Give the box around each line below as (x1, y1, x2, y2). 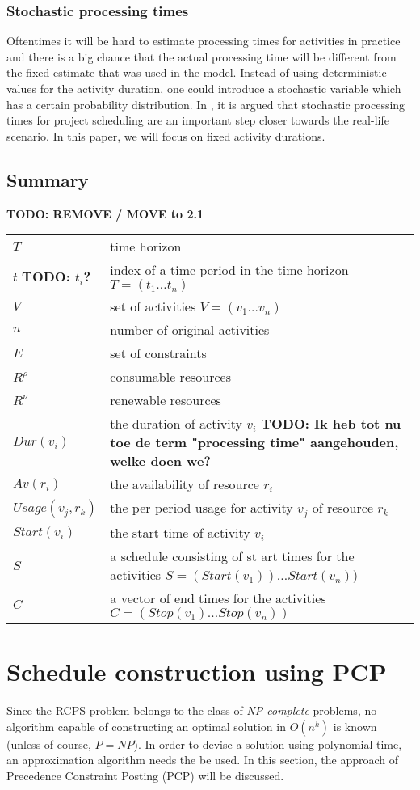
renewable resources (110, 391, 221, 410)
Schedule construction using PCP (6, 655, 387, 688)
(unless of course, (6, 735, 91, 752)
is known (333, 717, 377, 734)
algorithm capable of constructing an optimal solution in (6, 717, 286, 734)
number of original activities (110, 320, 270, 340)
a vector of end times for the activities (110, 589, 326, 608)
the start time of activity (110, 523, 250, 543)
